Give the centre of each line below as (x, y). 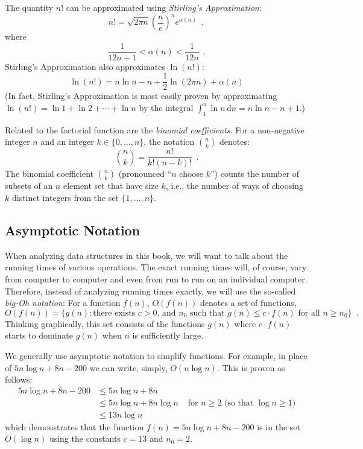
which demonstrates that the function (74, 426)
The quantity (29, 7)
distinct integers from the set (65, 198)
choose (191, 174)
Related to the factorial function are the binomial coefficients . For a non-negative (155, 129)
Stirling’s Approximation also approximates (85, 66)
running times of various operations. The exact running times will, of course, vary (156, 267)
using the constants (85, 438)
